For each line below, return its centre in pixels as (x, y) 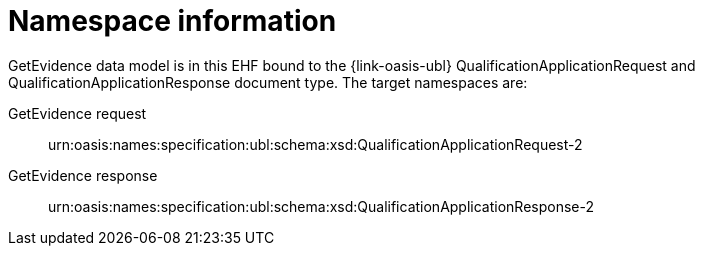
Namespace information (172, 21)
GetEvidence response (83, 175)
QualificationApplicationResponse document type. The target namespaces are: (268, 82)
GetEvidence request (77, 113)
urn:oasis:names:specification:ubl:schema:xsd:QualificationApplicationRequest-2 (315, 144)
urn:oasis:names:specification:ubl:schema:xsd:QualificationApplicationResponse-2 (321, 206)
